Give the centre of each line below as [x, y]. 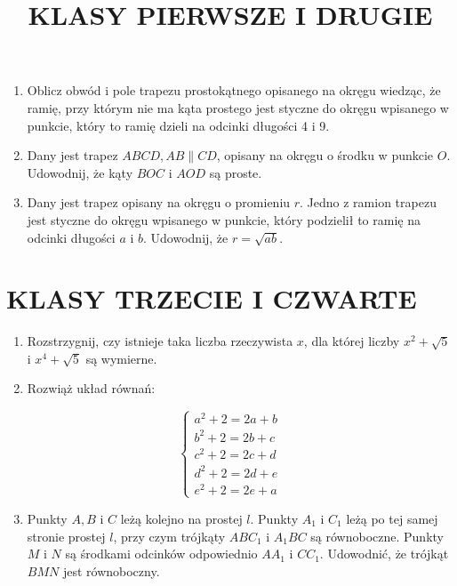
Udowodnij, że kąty [80, 172]
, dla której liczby [352, 341]
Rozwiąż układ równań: [91, 388]
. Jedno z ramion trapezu [368, 202]
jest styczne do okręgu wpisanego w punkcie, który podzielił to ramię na [224, 219]
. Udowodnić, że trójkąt [384, 554]
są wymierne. [121, 358]
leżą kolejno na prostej [181, 518]
